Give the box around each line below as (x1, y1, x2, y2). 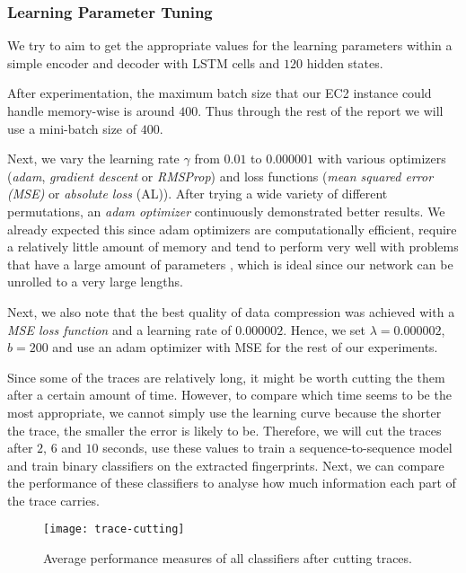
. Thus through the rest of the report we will (198, 101, 444, 119)
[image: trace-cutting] (43, 523, 185, 536)
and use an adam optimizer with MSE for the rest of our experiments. (52, 338, 438, 357)
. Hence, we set (283, 320, 365, 339)
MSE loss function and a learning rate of (7, 320, 232, 339)
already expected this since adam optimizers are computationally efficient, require (7, 219, 457, 238)
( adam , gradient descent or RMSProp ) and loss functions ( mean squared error (7, 166, 434, 185)
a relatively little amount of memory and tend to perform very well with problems (7, 237, 459, 256)
